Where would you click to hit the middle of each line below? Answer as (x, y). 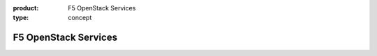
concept (80, 18)
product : (26, 8)
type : (21, 18)
